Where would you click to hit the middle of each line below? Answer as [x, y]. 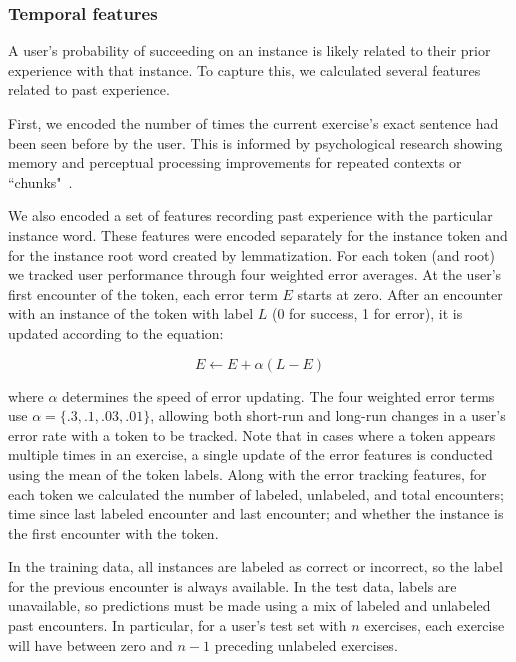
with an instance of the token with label [131, 313]
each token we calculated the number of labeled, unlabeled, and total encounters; [256, 493]
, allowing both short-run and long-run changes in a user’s [328, 415]
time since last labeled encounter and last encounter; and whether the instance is [256, 513]
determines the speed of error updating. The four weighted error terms [278, 395]
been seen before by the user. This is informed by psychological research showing [255, 142]
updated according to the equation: [116, 332]
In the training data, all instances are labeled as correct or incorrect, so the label [255, 566]
